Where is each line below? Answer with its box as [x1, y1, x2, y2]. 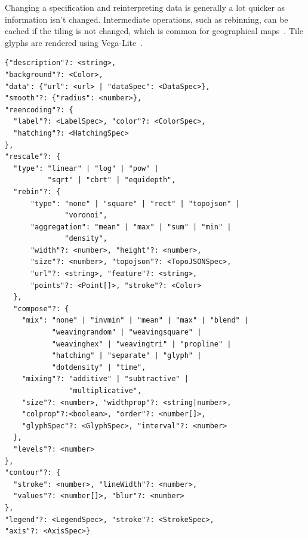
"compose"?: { [13, 304, 69, 313]
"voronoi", [64, 211, 107, 220]
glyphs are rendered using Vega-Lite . [5, 36, 143, 48]
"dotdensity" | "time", [51, 363, 146, 372]
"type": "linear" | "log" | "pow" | [13, 164, 159, 173]
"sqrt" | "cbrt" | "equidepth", [47, 176, 176, 185]
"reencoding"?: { [5, 105, 73, 114]
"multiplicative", [69, 386, 142, 395]
